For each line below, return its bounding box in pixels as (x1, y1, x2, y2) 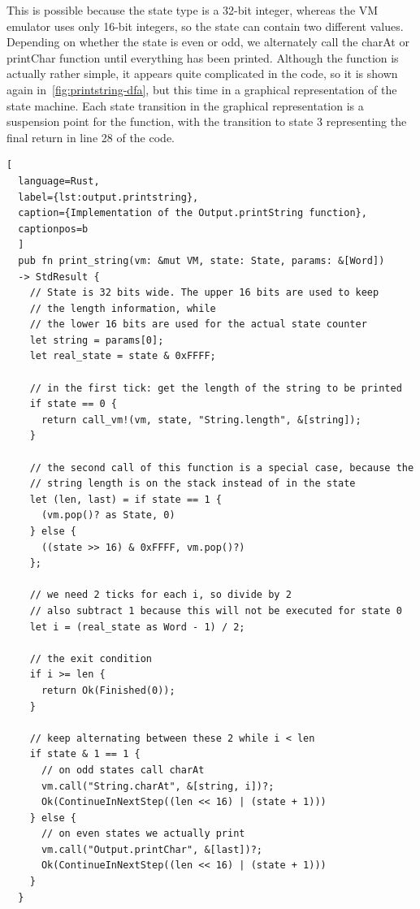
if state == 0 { (29, 398, 118, 410)
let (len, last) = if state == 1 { (29, 493, 222, 505)
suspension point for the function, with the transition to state (6, 113, 314, 130)
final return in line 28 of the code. (6, 128, 175, 145)
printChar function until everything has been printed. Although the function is (6, 49, 399, 66)
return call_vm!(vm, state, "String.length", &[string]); (41, 413, 362, 426)
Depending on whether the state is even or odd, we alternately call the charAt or (6, 33, 409, 50)
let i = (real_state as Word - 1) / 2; (29, 621, 245, 633)
